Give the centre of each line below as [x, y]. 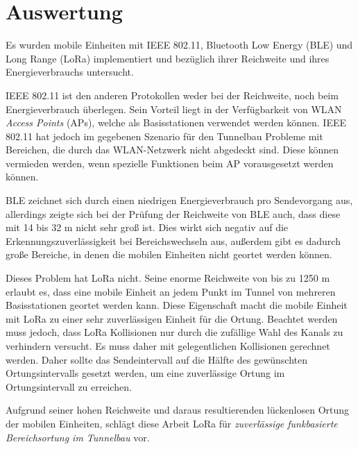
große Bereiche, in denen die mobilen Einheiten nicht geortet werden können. [169, 254]
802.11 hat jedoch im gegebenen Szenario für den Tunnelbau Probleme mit [164, 136]
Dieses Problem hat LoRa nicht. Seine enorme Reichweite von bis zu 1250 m [168, 278]
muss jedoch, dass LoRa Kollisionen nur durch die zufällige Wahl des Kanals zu [174, 332]
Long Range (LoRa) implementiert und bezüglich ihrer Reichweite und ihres [168, 58]
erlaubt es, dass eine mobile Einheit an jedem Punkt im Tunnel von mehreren [171, 291]
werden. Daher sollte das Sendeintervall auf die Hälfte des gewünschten [156, 359]
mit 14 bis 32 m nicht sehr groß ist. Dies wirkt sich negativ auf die [147, 227]
